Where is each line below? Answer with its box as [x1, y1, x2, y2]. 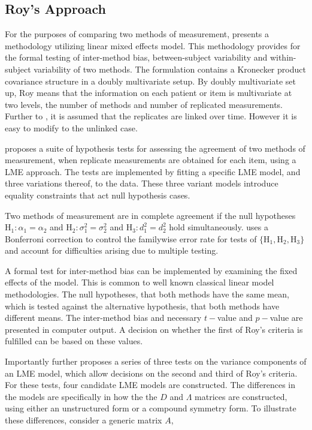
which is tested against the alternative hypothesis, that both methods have [5, 299, 280, 312]
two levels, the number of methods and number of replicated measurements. [5, 98, 283, 110]
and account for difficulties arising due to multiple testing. [5, 244, 219, 257]
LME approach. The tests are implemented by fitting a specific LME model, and [5, 165, 301, 178]
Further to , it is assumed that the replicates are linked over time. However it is [5, 110, 297, 122]
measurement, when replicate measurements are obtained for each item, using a [5, 154, 296, 166]
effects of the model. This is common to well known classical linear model [5, 276, 274, 288]
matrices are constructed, [195, 390, 287, 402]
